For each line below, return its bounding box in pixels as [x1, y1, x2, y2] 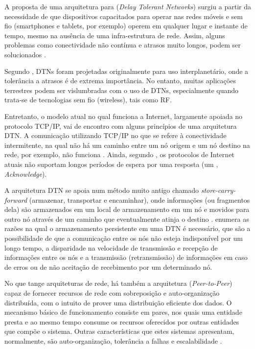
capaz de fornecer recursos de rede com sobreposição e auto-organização [4, 288, 220, 298]
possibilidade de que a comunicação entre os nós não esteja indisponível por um [4, 233, 243, 243]
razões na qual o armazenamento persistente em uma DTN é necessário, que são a [4, 223, 251, 233]
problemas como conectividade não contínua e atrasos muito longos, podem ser [4, 40, 241, 50]
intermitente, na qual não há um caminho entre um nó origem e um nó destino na [4, 140, 250, 150]
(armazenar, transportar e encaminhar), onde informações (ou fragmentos [29, 194, 250, 205]
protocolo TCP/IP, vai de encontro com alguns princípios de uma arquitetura [4, 120, 237, 131]
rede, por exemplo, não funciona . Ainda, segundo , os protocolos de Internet [4, 149, 234, 160]
